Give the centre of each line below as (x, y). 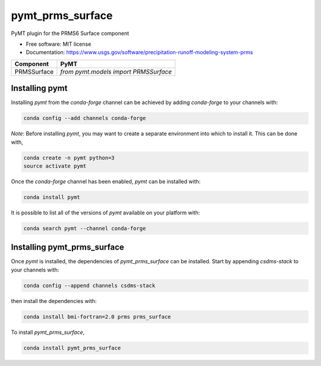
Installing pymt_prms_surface (67, 247)
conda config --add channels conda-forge (85, 118)
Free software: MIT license (59, 44)
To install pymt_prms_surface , (48, 332)
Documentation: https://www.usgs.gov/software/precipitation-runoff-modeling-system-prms (139, 52)
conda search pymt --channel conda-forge (85, 228)
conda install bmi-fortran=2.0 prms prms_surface (97, 317)
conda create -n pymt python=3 (69, 158)
